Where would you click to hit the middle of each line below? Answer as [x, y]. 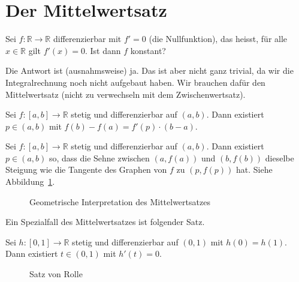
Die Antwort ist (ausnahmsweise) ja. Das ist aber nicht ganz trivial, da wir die [149, 70]
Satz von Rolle [56, 274]
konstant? [148, 50]
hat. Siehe [254, 169]
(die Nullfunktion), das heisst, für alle [218, 39]
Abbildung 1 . [30, 181]
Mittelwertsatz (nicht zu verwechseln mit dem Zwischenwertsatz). [126, 94]
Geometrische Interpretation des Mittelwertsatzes [120, 201]
